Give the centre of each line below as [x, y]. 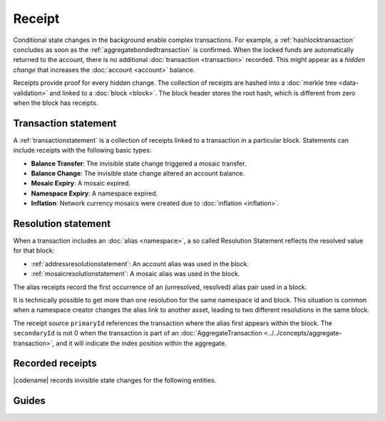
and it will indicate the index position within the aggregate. [142, 343]
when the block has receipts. [56, 103]
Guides [30, 401]
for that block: [34, 250]
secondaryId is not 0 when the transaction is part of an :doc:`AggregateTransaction [138, 333]
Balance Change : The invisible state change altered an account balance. [138, 173]
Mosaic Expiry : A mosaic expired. [81, 183]
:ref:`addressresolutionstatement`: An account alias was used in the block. [140, 263]
